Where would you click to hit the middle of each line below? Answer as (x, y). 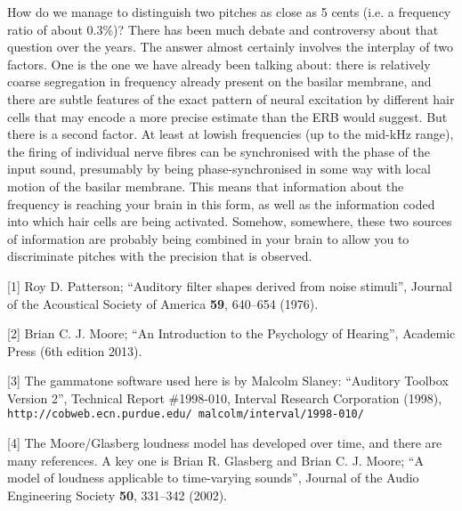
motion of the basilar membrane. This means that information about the (206, 186)
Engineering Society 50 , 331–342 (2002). (117, 495)
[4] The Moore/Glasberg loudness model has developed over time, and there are (225, 443)
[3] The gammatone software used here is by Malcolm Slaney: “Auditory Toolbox (228, 381)
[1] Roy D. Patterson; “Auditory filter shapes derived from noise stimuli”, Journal (230, 285)
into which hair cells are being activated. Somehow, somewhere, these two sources (230, 221)
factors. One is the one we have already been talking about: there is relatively (219, 64)
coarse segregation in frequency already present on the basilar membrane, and (219, 81)
